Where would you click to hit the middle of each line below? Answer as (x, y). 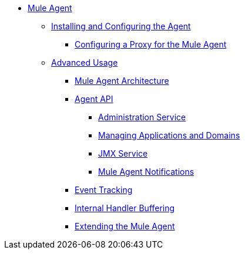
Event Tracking (104, 190)
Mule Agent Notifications (146, 172)
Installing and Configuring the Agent (121, 26)
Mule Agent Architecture (122, 81)
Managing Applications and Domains (169, 135)
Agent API (94, 99)
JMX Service (123, 153)
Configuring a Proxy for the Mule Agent (151, 44)
